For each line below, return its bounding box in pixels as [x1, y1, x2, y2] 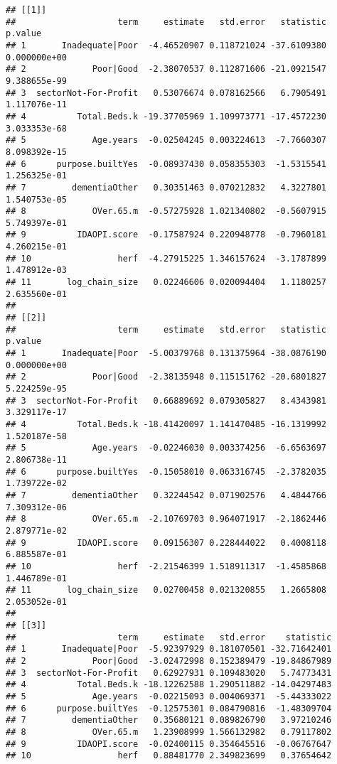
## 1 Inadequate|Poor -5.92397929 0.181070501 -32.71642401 [6, 644, 332, 655]
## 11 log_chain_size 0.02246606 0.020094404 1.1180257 [6, 277, 327, 288]
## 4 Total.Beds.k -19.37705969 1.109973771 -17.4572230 [6, 111, 327, 122]
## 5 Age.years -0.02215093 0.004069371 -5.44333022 [6, 692, 332, 702]
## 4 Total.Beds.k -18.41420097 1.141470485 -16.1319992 [6, 419, 327, 429]
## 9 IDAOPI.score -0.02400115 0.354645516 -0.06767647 [6, 738, 332, 749]
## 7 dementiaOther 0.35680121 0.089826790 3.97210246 [6, 715, 332, 726]
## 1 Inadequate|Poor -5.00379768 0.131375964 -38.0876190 [6, 348, 327, 359]
